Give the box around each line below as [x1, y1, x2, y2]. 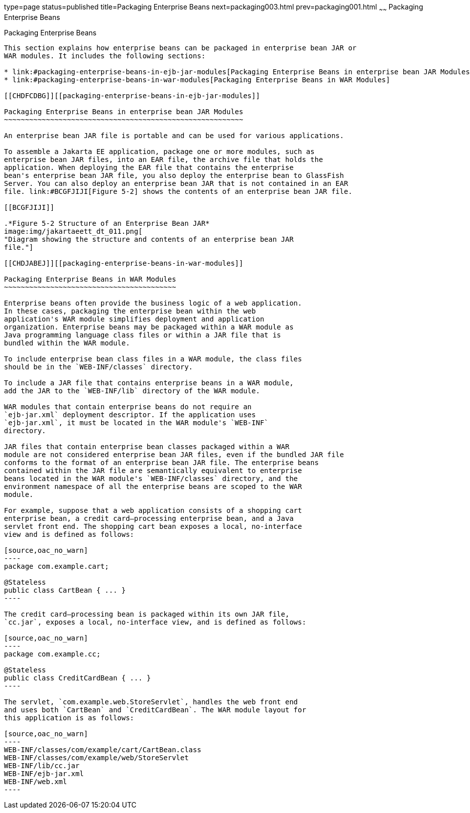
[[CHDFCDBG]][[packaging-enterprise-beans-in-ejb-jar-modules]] [4, 91, 260, 100]
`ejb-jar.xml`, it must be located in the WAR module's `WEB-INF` [4, 418, 269, 427]
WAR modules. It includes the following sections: [4, 51, 206, 60]
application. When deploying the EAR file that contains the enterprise [4, 163, 294, 171]
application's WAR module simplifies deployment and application [4, 315, 264, 323]
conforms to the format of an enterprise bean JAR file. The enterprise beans [4, 458, 319, 467]
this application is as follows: [4, 713, 134, 722]
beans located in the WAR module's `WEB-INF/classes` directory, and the [4, 474, 298, 483]
